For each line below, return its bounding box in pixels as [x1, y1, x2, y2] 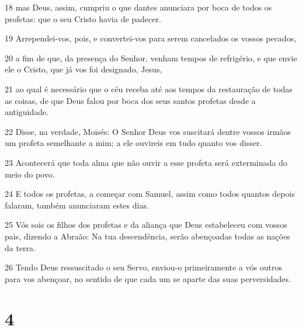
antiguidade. [5, 106, 49, 118]
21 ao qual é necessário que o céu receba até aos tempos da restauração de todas [5, 82, 293, 95]
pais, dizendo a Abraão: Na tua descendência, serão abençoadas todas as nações [5, 230, 290, 242]
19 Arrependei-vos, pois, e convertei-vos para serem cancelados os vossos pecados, [5, 32, 297, 44]
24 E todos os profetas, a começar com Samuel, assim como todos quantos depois [5, 187, 295, 200]
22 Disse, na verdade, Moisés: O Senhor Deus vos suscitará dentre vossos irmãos [5, 125, 291, 137]
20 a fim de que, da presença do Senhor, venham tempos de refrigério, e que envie [5, 51, 297, 64]
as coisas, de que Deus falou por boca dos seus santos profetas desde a [5, 94, 256, 106]
